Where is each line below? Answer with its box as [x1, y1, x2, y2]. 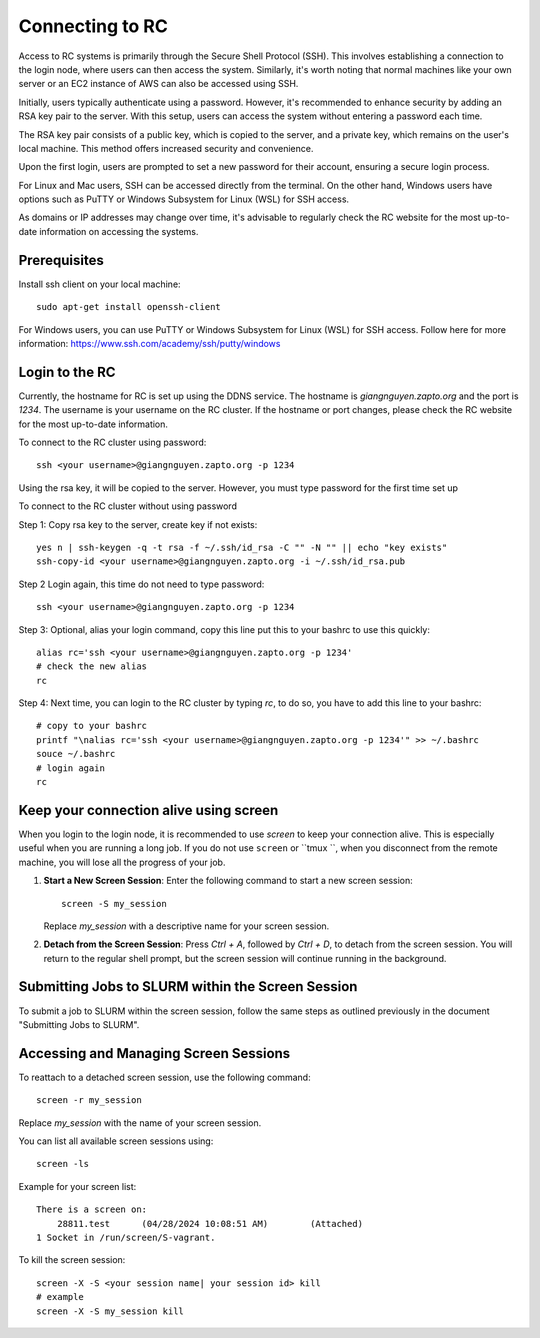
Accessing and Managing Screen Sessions [18, 1045, 291, 1062]
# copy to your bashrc [36, 720, 148, 732]
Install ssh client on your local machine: [18, 278, 181, 290]
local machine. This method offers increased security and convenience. [18, 142, 314, 154]
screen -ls [36, 1158, 90, 1170]
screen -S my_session [61, 898, 167, 909]
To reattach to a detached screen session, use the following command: [18, 1071, 311, 1083]
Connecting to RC [18, 15, 169, 37]
